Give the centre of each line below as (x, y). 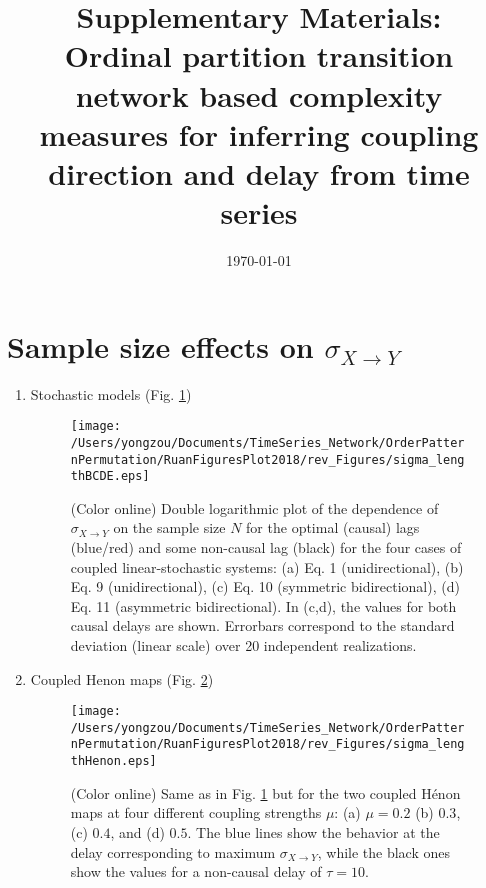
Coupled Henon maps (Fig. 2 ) (122, 678)
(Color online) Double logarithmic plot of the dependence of (254, 507)
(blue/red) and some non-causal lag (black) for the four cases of (266, 547)
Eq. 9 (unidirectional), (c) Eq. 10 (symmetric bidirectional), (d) (265, 586)
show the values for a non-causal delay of (196, 871)
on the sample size (169, 527)
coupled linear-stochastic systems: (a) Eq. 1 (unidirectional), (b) (267, 566)
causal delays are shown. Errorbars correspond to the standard (262, 625)
